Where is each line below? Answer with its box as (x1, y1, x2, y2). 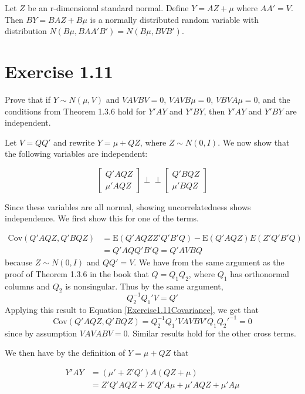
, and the (257, 93, 290, 105)
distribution (5, 25, 47, 37)
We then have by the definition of (5, 346, 126, 359)
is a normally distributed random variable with (90, 13, 259, 25)
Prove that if (5, 93, 51, 105)
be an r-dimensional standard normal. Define (28, 2, 189, 14)
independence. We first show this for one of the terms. (5, 212, 199, 224)
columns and (5, 279, 50, 292)
